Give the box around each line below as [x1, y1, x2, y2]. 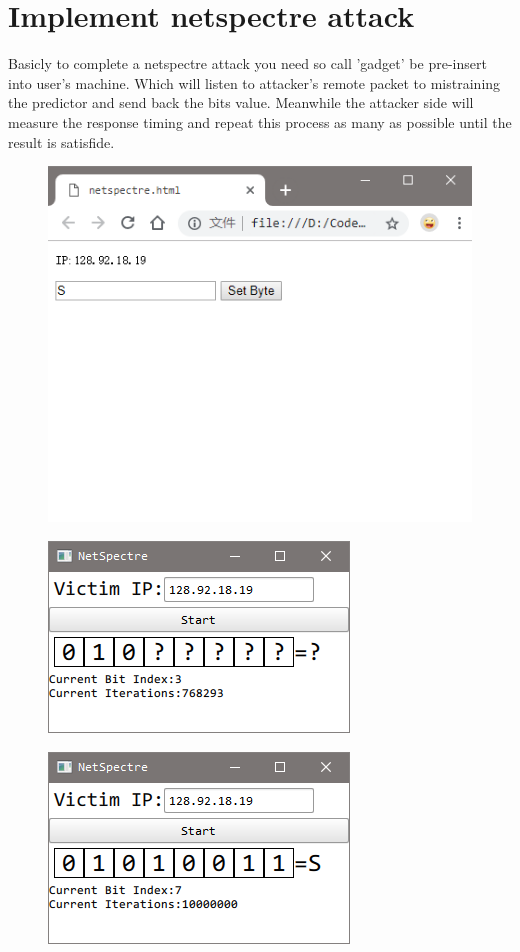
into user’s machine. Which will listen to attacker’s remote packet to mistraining [8, 72, 501, 93]
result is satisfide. [8, 131, 115, 152]
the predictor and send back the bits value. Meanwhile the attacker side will [8, 92, 474, 113]
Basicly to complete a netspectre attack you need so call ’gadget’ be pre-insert [8, 53, 487, 74]
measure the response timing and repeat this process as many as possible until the [8, 111, 512, 132]
